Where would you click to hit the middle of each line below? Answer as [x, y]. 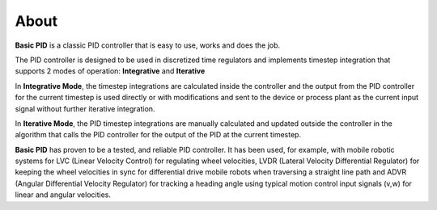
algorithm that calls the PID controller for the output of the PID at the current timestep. [158, 135]
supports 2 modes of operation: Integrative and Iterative [110, 71]
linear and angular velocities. [63, 195]
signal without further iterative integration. [85, 108]
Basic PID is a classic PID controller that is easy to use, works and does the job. [148, 45]
